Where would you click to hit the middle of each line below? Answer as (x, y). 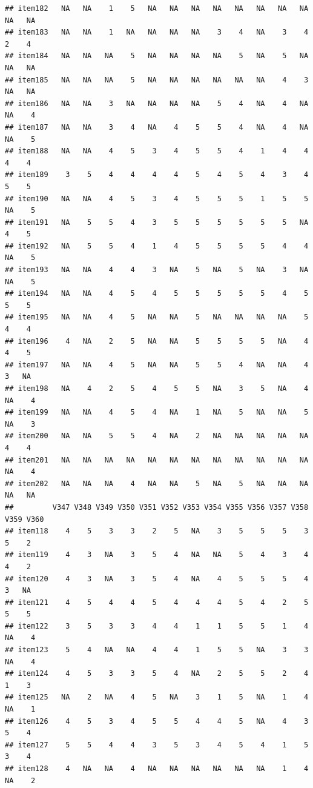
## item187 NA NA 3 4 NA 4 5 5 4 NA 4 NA (157, 127)
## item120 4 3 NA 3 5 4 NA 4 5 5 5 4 (157, 579)
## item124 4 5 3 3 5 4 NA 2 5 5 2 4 (157, 674)
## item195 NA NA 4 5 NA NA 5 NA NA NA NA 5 (157, 317)
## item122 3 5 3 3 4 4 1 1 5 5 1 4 (157, 626)
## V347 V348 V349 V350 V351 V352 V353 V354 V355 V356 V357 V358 (157, 507)
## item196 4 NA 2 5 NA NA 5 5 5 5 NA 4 (157, 341)
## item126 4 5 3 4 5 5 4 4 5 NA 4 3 (157, 721)
